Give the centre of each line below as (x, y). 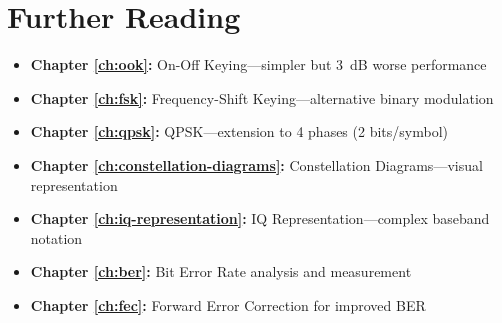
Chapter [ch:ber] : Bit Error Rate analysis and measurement (221, 271)
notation (56, 237)
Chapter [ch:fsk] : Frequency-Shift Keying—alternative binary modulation (262, 97)
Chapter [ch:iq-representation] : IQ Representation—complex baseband (260, 218)
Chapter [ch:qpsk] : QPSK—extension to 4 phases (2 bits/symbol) (239, 131)
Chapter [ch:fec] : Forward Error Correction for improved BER (228, 304)
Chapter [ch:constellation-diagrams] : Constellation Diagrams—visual (256, 164)
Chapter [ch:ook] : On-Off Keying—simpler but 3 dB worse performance (258, 64)
